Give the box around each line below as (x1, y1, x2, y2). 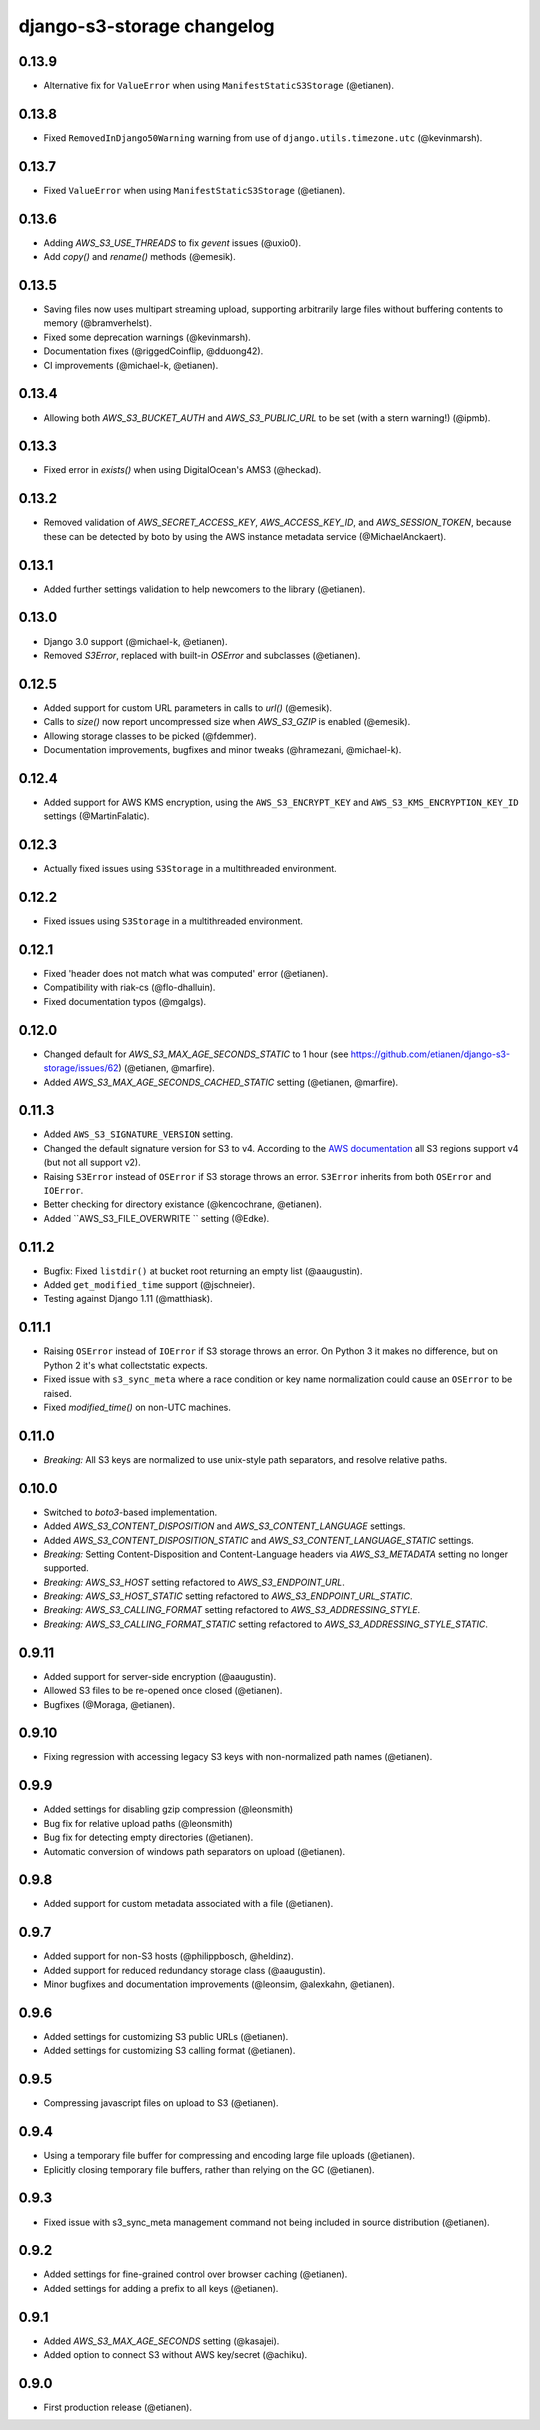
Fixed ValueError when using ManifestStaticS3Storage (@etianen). (43, 184, 346, 196)
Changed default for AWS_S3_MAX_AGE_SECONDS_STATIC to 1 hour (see (43, 1048, 349, 1060)
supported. (43, 1562, 89, 1574)
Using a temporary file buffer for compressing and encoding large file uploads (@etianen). (43, 2150, 415, 2162)
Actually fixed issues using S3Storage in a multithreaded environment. (43, 863, 337, 875)
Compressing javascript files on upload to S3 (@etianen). (43, 2097, 279, 2109)
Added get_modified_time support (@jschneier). (43, 1279, 256, 1291)
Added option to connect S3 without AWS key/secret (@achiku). (43, 2349, 308, 2361)
